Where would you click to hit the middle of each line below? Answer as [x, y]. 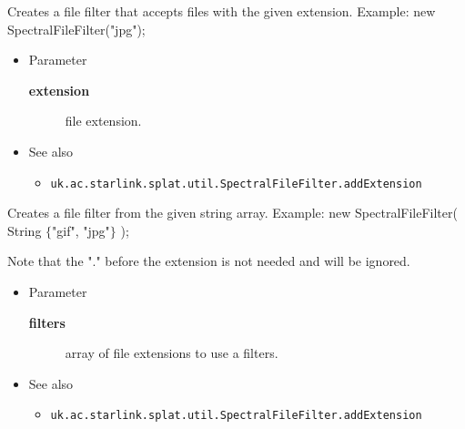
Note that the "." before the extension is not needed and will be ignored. [209, 261]
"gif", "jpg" [81, 230]
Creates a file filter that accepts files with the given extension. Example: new [222, 11]
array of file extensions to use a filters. [172, 353]
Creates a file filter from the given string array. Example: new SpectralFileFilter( [232, 213]
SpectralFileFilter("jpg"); [76, 29]
